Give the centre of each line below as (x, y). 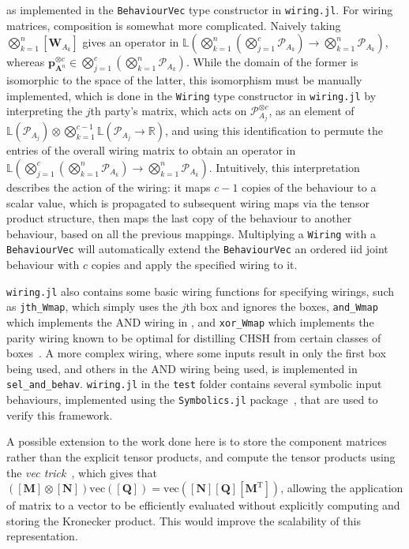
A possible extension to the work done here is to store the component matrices (197, 441)
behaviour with (43, 265)
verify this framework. (60, 415)
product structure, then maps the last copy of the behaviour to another (179, 218)
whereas (26, 62)
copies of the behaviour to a (309, 187)
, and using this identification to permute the (274, 131)
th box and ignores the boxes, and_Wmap (282, 306)
